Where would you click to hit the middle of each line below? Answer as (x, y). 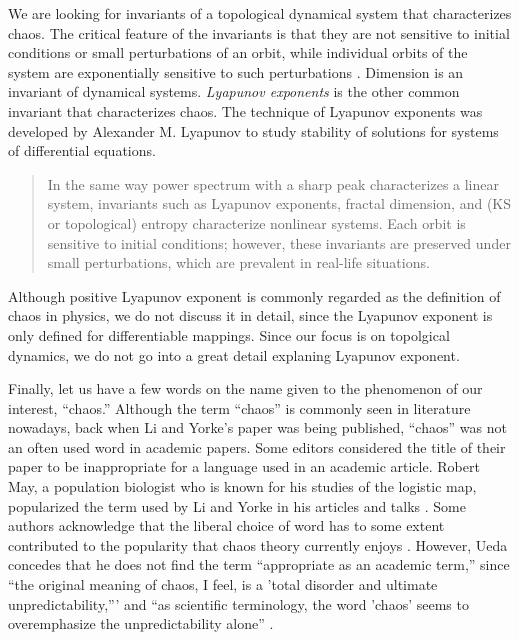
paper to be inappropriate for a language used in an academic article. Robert (244, 466)
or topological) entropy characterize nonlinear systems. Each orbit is (256, 222)
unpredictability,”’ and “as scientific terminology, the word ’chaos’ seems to (238, 603)
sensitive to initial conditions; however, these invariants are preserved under (279, 242)
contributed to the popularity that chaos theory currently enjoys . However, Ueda (258, 544)
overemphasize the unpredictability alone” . (141, 623)
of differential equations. (82, 150)
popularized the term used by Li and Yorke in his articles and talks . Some (237, 505)
